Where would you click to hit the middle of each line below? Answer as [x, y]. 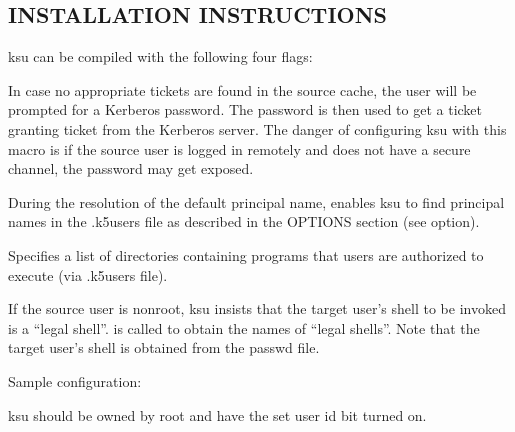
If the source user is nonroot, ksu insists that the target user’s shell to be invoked [257, 308]
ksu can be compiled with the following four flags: [160, 56]
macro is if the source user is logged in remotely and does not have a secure [239, 148]
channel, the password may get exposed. [131, 168]
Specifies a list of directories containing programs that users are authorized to [246, 254]
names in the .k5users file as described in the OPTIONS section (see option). [244, 221]
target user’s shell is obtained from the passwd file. [164, 347]
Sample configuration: [75, 380]
